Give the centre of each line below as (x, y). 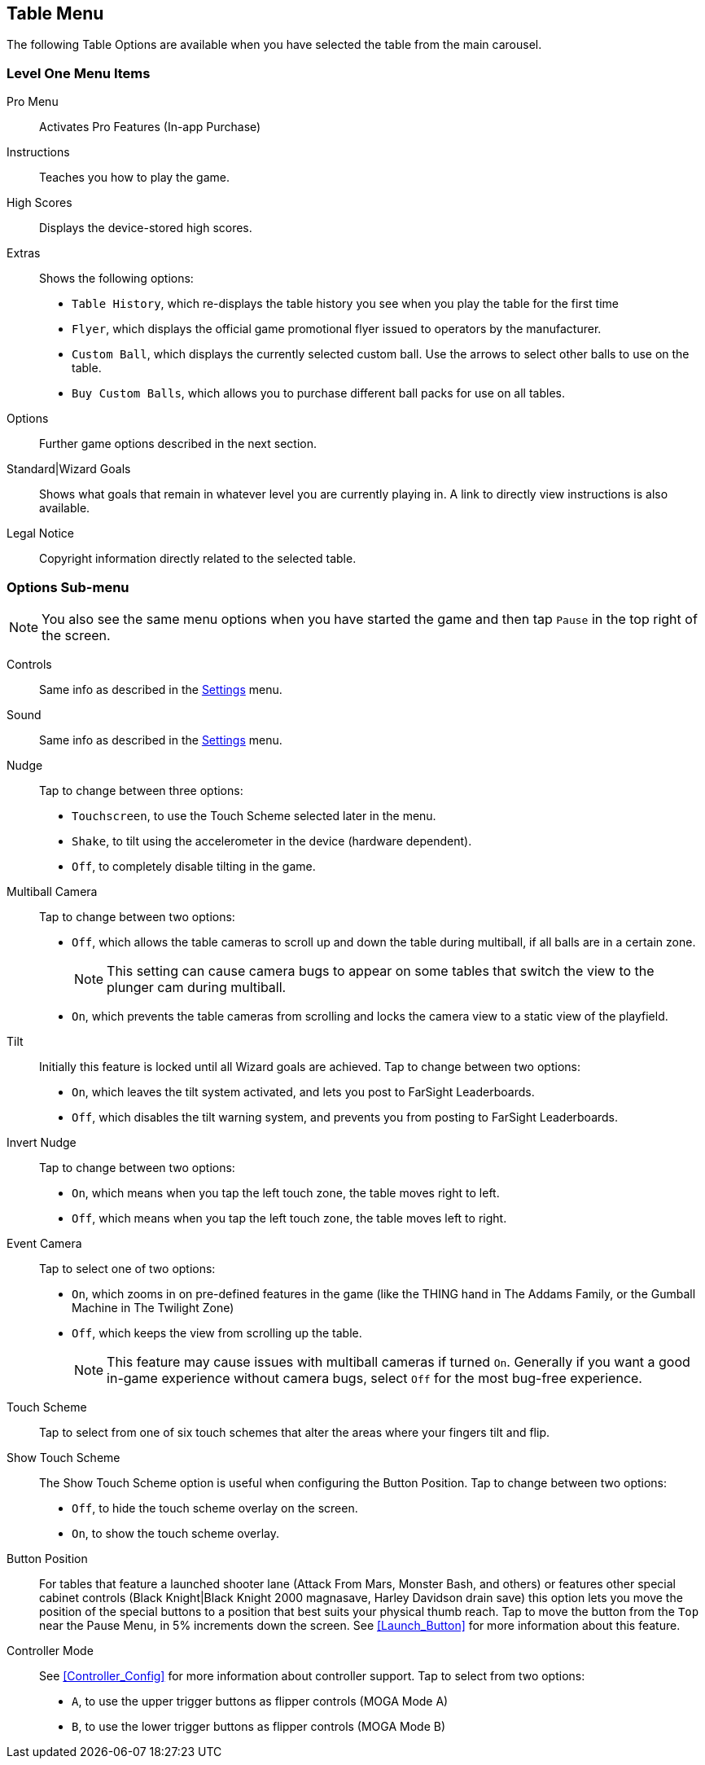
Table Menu (55, 13)
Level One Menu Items (79, 73)
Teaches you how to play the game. (134, 178)
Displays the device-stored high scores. (146, 228)
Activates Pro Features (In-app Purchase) (150, 127)
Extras (24, 253)
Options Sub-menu (68, 587)
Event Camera (44, 1243)
